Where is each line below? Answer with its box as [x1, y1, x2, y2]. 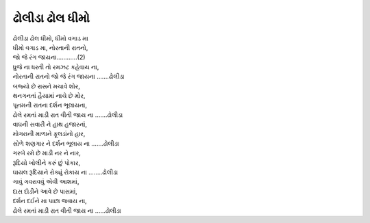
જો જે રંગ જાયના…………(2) [12, 53, 86, 62]
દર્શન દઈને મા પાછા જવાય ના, [12, 197, 87, 205]
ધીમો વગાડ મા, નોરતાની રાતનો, [12, 43, 88, 51]
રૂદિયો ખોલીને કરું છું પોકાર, [12, 158, 81, 167]
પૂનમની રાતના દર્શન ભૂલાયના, [12, 101, 88, 109]
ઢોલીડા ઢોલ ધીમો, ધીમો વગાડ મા [12, 34, 88, 42]
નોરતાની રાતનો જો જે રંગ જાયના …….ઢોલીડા [12, 73, 125, 81]
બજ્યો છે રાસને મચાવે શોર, [12, 82, 80, 90]
